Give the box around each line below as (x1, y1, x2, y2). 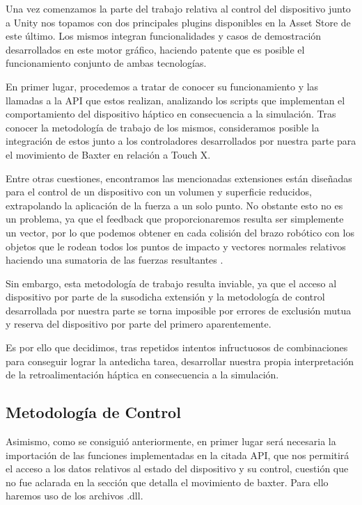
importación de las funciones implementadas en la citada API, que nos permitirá (6, 447, 349, 462)
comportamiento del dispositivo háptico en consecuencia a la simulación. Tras (6, 106, 336, 121)
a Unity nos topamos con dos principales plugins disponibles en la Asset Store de (6, 15, 351, 29)
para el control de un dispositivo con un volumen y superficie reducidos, (6, 184, 312, 199)
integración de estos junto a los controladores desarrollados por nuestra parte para (6, 134, 356, 148)
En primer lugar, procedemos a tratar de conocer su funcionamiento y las (6, 79, 319, 93)
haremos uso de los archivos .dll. (6, 488, 143, 503)
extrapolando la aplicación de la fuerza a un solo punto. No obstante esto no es (6, 198, 343, 212)
